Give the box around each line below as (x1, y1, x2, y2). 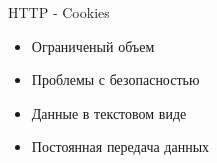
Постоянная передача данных (31, 136, 210, 157)
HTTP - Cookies (8, 2, 110, 22)
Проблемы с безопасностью (31, 69, 200, 90)
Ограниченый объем (31, 35, 155, 56)
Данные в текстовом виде (31, 102, 187, 123)
